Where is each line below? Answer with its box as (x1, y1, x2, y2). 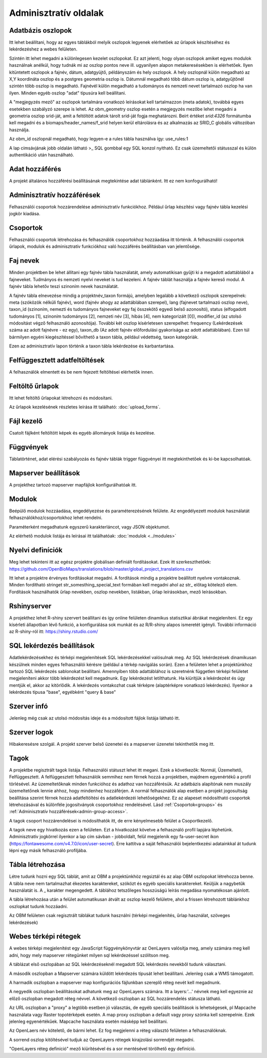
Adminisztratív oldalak (9, 7, 104, 18)
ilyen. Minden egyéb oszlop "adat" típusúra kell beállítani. (9, 90, 126, 96)
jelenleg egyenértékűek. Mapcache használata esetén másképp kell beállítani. (9, 1018, 168, 1024)
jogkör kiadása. (9, 211, 41, 217)
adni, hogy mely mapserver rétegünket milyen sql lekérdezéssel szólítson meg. (9, 952, 170, 958)
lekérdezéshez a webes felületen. (9, 46, 78, 52)
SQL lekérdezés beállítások (9, 641, 95, 650)
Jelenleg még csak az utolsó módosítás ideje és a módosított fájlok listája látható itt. (9, 715, 180, 721)
